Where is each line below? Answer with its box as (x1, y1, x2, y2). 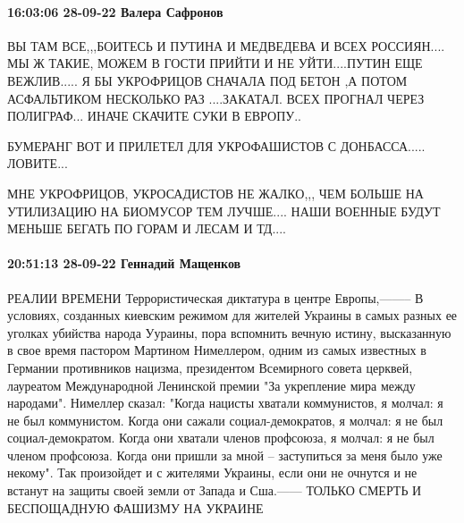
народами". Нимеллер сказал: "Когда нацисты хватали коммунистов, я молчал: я (7, 393, 443, 412)
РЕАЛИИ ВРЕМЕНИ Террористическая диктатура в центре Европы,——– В (7, 288, 424, 307)
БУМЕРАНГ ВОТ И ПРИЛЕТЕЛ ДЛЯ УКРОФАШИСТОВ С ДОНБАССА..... (7, 136, 426, 155)
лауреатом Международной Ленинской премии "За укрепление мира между (7, 375, 416, 394)
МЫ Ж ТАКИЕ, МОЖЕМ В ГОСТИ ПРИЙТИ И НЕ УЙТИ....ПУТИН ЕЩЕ (7, 54, 423, 72)
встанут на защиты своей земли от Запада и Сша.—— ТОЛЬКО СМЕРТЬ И (7, 481, 422, 500)
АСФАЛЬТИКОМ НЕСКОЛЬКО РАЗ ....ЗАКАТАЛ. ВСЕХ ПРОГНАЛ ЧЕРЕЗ (7, 89, 425, 107)
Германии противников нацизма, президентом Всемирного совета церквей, (7, 358, 413, 376)
